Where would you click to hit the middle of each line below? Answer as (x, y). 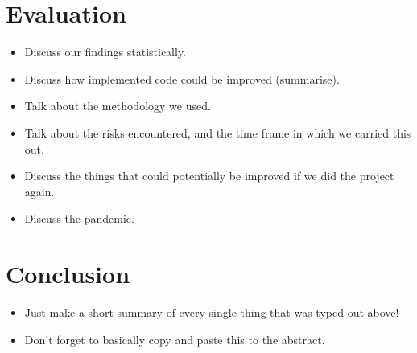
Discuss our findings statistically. (105, 52)
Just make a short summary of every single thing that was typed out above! (212, 312)
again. (39, 191)
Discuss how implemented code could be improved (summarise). (182, 78)
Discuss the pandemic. (79, 218)
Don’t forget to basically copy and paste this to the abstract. (175, 339)
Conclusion (68, 274)
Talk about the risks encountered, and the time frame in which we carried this (218, 132)
